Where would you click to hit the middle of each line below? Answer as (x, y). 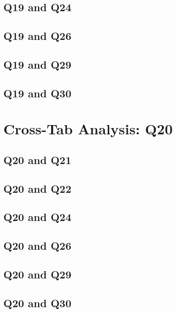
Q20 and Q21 (38, 159)
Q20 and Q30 (38, 303)
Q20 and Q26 (38, 246)
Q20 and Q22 (38, 188)
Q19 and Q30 (38, 93)
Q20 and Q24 (38, 217)
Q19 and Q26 (38, 36)
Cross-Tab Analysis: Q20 (88, 129)
